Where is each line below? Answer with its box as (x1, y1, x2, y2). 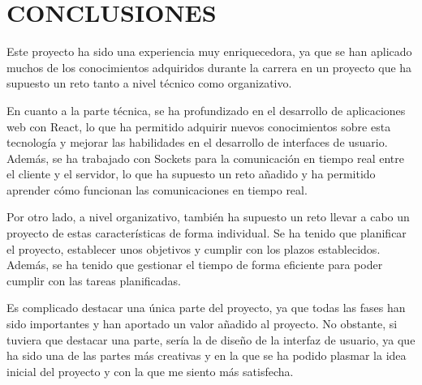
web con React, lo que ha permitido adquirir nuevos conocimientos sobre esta (6, 118, 391, 135)
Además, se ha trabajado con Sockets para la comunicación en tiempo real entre (6, 149, 404, 166)
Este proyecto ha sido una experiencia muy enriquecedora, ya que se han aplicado (6, 43, 412, 60)
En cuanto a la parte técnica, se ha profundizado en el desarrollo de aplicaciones (6, 101, 406, 118)
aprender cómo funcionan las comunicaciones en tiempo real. (6, 181, 308, 198)
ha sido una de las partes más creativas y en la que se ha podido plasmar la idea (6, 347, 407, 364)
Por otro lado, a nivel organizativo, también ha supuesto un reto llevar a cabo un (6, 208, 410, 225)
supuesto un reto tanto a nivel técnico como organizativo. (6, 75, 292, 92)
